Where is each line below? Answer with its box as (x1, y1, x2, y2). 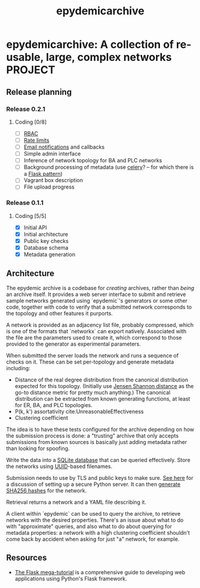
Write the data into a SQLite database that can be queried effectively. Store (6, 456, 191, 463)
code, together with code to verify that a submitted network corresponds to (6, 303, 192, 310)
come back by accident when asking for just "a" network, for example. (6, 535, 180, 543)
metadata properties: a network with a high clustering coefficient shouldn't (6, 529, 190, 536)
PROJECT (6, 63, 56, 77)
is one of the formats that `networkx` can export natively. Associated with (6, 327, 187, 335)
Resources (6, 553, 47, 563)
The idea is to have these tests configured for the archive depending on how (6, 426, 195, 433)
